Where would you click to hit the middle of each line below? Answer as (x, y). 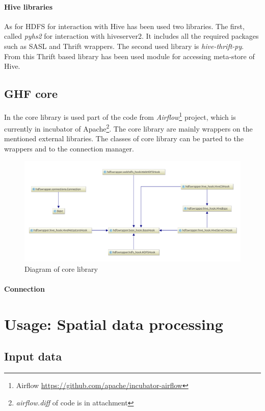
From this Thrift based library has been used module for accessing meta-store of (129, 56)
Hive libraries (29, 6)
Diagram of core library (61, 268)
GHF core (31, 94)
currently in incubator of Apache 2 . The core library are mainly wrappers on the (128, 128)
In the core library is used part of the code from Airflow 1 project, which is (120, 116)
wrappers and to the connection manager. (69, 149)
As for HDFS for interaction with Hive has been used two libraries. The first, (124, 26)
